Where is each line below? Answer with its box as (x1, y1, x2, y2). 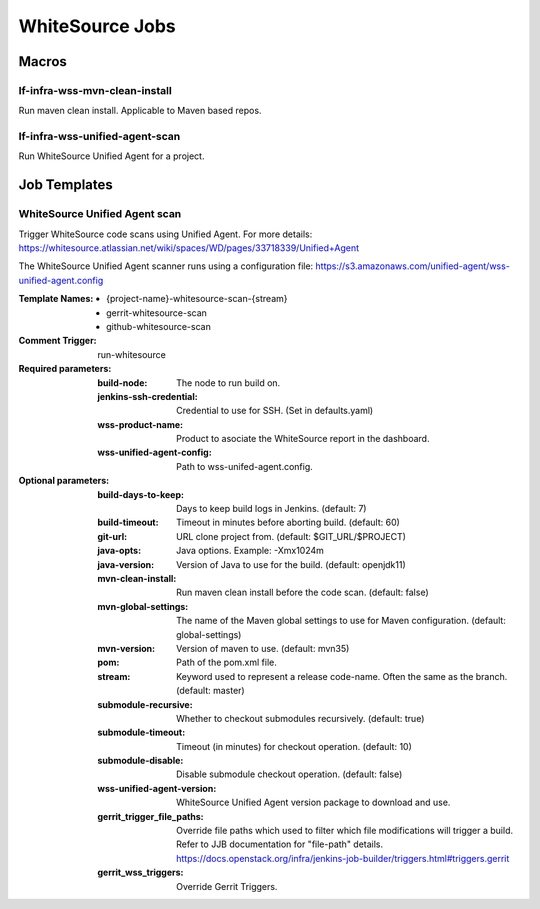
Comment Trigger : (18, 335, 97, 347)
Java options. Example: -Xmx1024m (176, 545, 325, 557)
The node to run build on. (176, 376, 281, 389)
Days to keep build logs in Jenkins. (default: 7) (176, 503, 367, 515)
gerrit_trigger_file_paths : (97, 810, 204, 822)
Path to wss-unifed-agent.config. (176, 460, 314, 472)
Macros (18, 53, 67, 70)
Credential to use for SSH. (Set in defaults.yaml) (176, 405, 374, 417)
